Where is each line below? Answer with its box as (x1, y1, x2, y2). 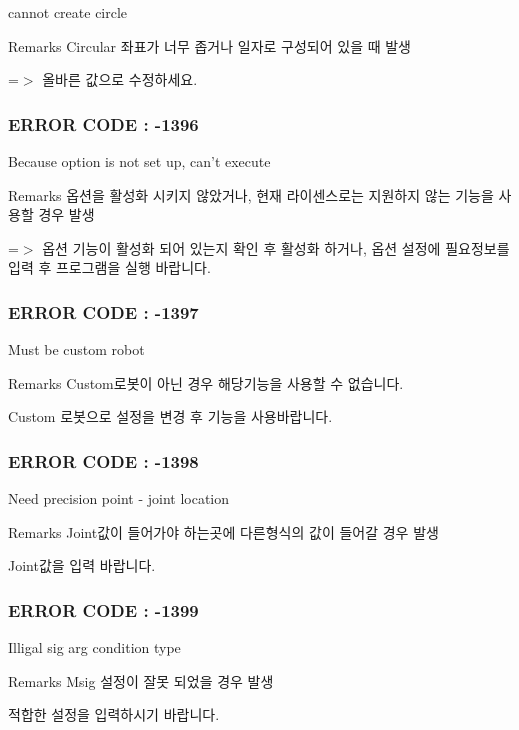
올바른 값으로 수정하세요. (42, 69, 198, 90)
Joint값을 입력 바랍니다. (8, 555, 156, 576)
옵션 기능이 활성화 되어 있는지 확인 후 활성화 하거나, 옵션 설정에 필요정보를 (42, 237, 510, 258)
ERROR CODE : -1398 (8, 448, 199, 473)
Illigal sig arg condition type (8, 637, 181, 658)
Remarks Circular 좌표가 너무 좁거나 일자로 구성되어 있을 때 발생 (8, 35, 412, 56)
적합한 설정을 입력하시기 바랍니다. (8, 704, 220, 725)
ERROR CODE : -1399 (8, 597, 199, 622)
